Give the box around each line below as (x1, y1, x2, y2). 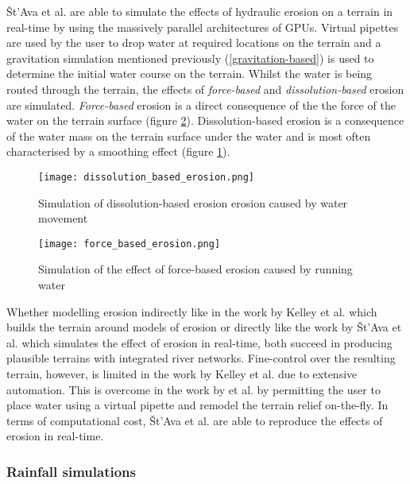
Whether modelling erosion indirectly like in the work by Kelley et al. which (6, 303, 377, 319)
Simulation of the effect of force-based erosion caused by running (38, 261, 353, 277)
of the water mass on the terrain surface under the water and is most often (6, 127, 371, 144)
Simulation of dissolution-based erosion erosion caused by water (38, 194, 348, 211)
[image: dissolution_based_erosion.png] (38, 171, 255, 183)
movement (38, 210, 88, 227)
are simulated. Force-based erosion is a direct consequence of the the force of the (6, 96, 396, 113)
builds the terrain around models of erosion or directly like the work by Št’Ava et (6, 319, 402, 335)
